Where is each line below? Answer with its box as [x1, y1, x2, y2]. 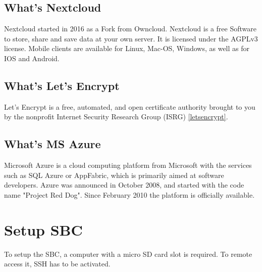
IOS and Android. [4, 53, 60, 63]
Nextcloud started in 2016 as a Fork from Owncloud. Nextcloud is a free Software [4, 23, 256, 34]
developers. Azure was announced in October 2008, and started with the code [4, 179, 244, 190]
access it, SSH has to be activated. [4, 258, 111, 269]
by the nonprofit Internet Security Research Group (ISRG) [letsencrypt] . [4, 111, 228, 122]
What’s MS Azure [4, 136, 101, 152]
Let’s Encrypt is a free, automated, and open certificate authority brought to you [4, 101, 255, 112]
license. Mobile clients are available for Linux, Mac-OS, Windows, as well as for [4, 43, 250, 54]
